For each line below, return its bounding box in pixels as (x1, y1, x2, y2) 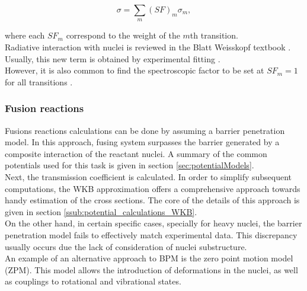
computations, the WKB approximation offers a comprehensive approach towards (5, 182, 300, 194)
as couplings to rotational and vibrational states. (5, 275, 181, 287)
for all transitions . (5, 75, 73, 88)
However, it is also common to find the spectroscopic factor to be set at (5, 64, 264, 76)
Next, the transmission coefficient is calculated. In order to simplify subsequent (5, 170, 292, 183)
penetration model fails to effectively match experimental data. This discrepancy (5, 228, 298, 241)
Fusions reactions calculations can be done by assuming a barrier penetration (5, 124, 285, 136)
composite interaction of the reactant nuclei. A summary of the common (5, 147, 267, 159)
